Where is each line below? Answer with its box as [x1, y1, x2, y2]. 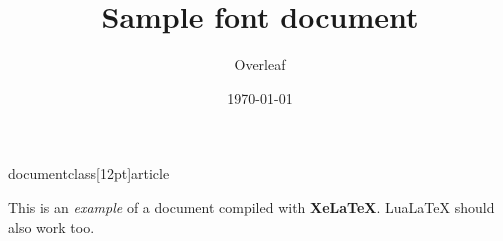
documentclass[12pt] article [8, 163, 170, 184]
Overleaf [234, 54, 286, 75]
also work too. [8, 216, 95, 237]
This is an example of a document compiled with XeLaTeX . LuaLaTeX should [8, 196, 495, 217]
